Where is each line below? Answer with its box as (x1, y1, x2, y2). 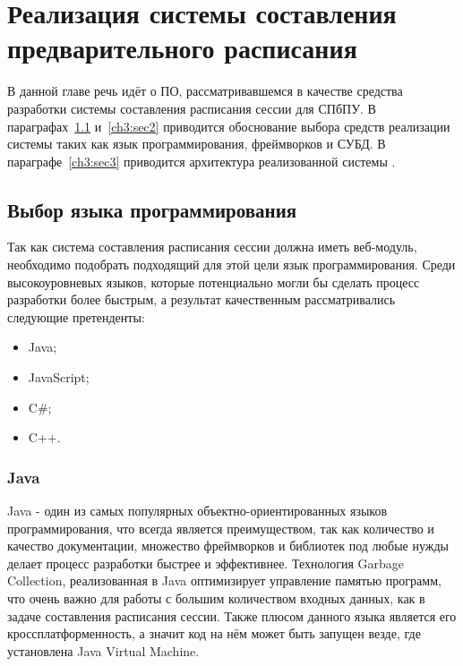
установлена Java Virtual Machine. (7, 641, 200, 660)
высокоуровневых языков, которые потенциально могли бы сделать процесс (7, 272, 420, 291)
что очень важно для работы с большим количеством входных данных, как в (7, 589, 425, 608)
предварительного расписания (7, 30, 357, 66)
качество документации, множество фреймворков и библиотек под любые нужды (7, 536, 449, 555)
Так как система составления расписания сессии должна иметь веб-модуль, (7, 237, 417, 256)
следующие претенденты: (7, 307, 145, 326)
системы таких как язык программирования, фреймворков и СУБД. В (7, 134, 386, 153)
